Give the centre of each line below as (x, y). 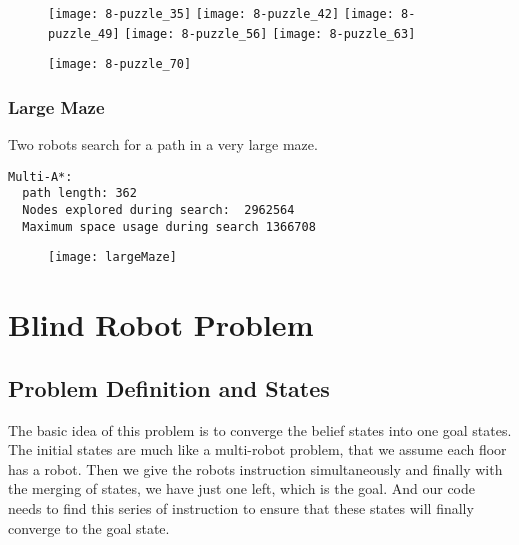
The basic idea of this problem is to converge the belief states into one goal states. (260, 429)
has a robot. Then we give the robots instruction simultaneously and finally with (255, 468)
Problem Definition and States (169, 387)
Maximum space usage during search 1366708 (169, 226)
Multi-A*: (40, 176)
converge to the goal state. (89, 527)
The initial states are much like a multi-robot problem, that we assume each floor (257, 449)
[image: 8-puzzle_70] (120, 64)
